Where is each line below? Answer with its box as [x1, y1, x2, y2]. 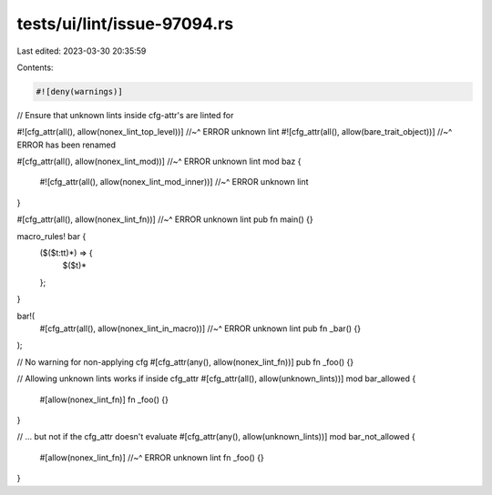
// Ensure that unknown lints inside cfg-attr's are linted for [16, 109, 234, 120]
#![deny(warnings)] [36, 86, 123, 96]
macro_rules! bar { [16, 230, 87, 241]
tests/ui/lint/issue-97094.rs [16, 14, 234, 34]
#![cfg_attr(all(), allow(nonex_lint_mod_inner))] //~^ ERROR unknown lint [39, 177, 309, 187]
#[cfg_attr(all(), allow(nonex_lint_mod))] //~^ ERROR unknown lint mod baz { [16, 156, 302, 167]
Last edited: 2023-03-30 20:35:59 [16, 45, 147, 56]
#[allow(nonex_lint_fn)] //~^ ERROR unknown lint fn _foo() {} [39, 451, 264, 463]
